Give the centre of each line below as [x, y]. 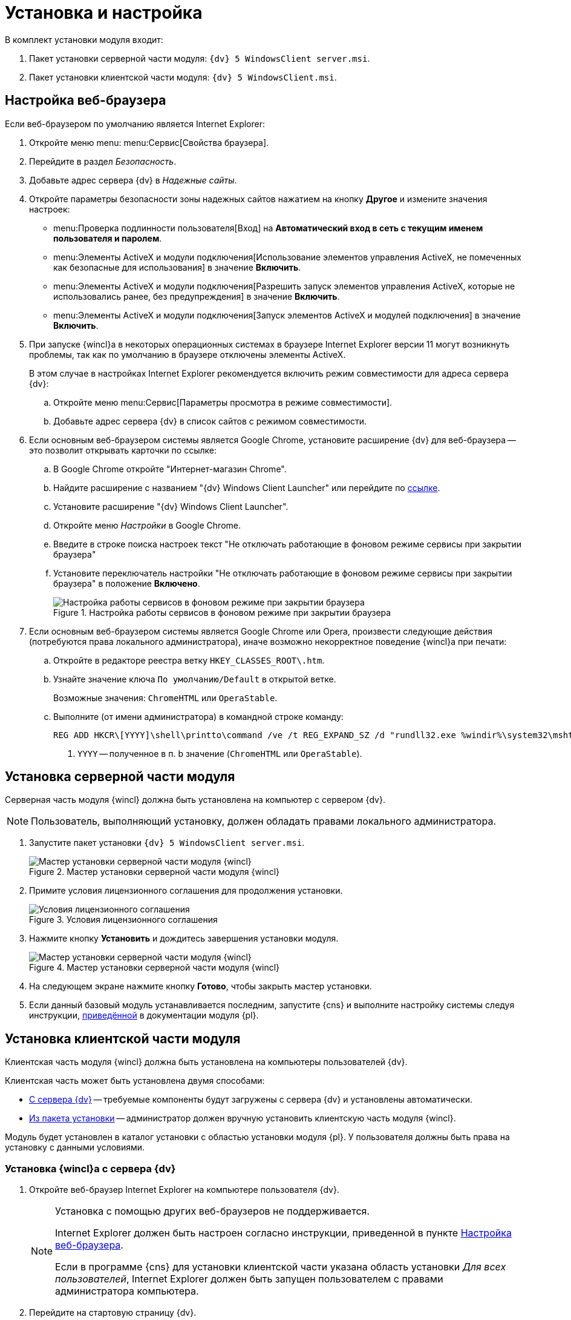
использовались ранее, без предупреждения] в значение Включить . [197, 296]
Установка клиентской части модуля [123, 1038]
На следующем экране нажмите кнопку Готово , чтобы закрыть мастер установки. [201, 986]
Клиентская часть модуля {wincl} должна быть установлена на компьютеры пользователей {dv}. [206, 1062]
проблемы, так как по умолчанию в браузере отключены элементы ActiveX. [188, 354]
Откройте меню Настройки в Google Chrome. [147, 525]
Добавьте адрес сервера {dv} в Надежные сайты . [133, 180]
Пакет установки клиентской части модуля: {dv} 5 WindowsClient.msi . [183, 77]
